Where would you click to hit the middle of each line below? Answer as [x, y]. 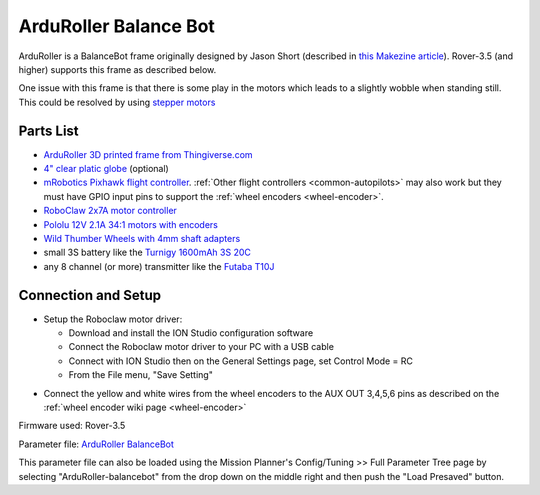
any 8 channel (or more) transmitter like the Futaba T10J [159, 266]
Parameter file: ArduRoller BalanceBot [96, 444]
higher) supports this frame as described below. [117, 69]
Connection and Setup [90, 295]
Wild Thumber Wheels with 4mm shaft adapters [142, 238]
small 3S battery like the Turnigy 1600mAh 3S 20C [147, 252]
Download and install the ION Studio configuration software [191, 333]
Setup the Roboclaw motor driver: [113, 319]
